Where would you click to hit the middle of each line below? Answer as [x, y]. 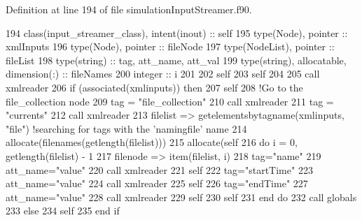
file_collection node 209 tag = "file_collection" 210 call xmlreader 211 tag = [170, 101]
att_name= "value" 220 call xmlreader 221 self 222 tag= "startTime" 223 [159, 169]
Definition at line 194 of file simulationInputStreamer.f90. [129, 9]
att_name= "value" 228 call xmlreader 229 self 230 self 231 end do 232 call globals [181, 197]
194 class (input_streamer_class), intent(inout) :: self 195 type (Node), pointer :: [177, 32]
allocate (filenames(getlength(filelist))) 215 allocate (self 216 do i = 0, [152, 142]
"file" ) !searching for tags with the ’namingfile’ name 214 [126, 128]
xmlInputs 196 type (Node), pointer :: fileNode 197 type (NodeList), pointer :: [170, 46]
